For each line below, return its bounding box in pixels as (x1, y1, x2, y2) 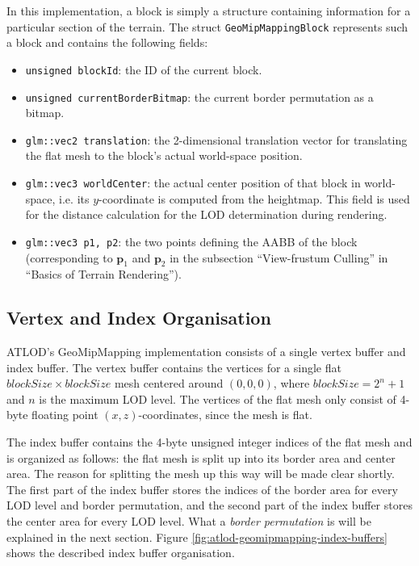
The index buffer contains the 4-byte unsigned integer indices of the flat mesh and (6, 434, 413, 451)
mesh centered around (114, 375, 224, 392)
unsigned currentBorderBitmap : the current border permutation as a (25, 88, 374, 105)
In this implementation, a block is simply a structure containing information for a (6, 2, 411, 19)
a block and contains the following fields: (6, 34, 208, 51)
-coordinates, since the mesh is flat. (138, 406, 312, 423)
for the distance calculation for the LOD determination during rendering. (25, 206, 388, 223)
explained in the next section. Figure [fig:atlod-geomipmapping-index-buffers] (6, 528, 388, 545)
